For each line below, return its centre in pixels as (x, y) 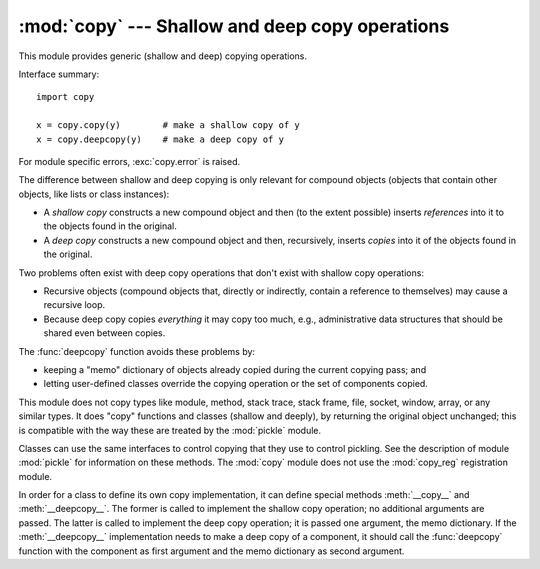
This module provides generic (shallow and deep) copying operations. (163, 56)
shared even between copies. (104, 333)
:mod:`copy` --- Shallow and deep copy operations (234, 26)
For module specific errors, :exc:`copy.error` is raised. (129, 161)
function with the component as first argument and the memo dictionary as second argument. (211, 551)
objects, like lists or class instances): (94, 194)
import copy (65, 97)
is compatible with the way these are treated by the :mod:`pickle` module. (170, 430)
